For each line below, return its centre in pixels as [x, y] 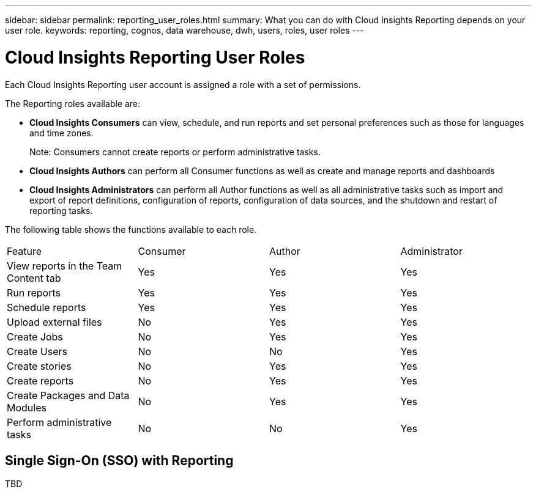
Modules [27, 407]
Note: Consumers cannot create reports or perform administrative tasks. [175, 152]
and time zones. [61, 133]
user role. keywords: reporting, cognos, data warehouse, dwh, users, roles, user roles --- [184, 30]
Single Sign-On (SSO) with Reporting [119, 460]
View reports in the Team [65, 266]
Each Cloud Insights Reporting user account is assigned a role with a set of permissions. [183, 84]
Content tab [34, 278]
